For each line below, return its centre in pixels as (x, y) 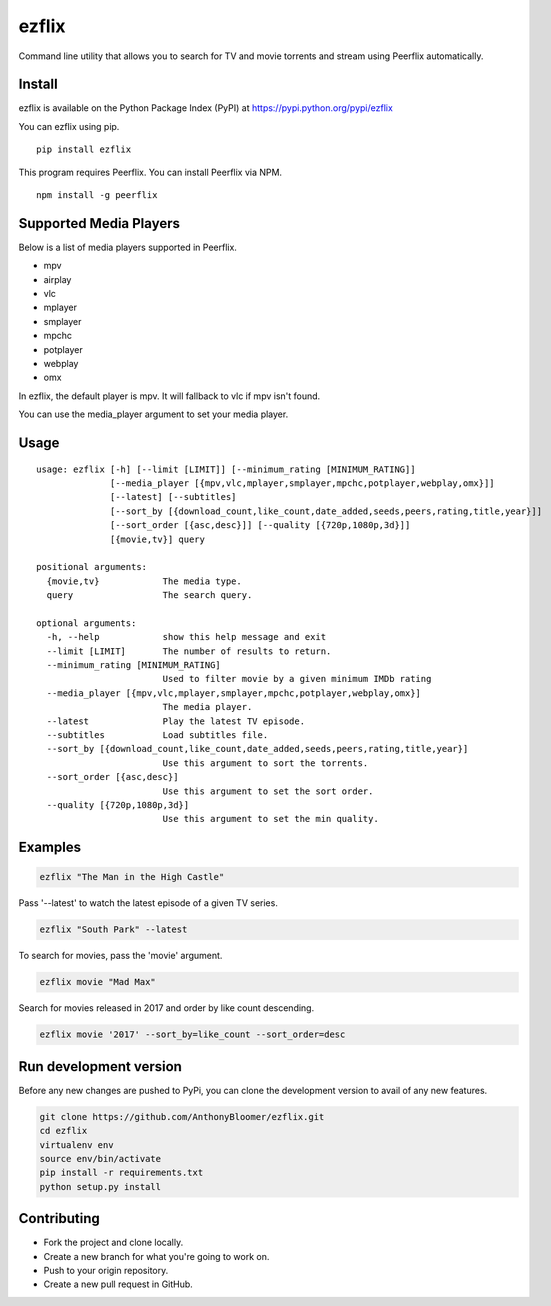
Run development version (100, 1066)
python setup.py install (100, 1186)
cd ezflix (63, 1131)
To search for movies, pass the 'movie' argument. (120, 956)
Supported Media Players (99, 223)
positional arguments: (92, 567)
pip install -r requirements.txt (121, 1173)
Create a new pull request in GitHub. (118, 1284)
